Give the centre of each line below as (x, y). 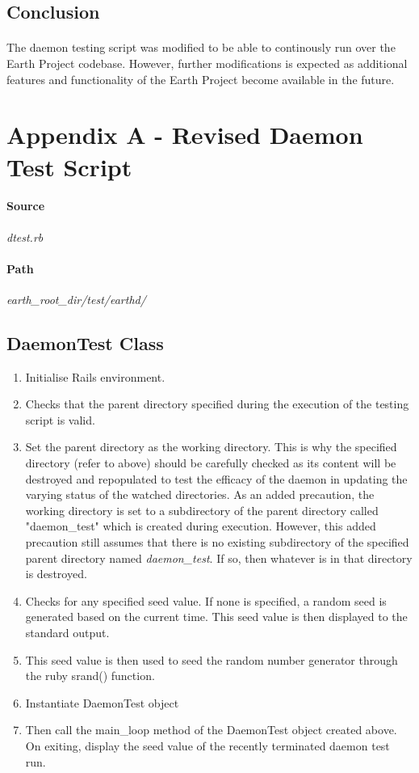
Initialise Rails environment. (95, 376)
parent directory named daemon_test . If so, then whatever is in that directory (219, 558)
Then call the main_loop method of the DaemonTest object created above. (211, 730)
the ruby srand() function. (90, 676)
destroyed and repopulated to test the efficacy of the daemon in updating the (216, 478)
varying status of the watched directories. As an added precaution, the (200, 494)
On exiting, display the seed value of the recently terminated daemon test (207, 745)
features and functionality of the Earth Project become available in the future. (201, 79)
